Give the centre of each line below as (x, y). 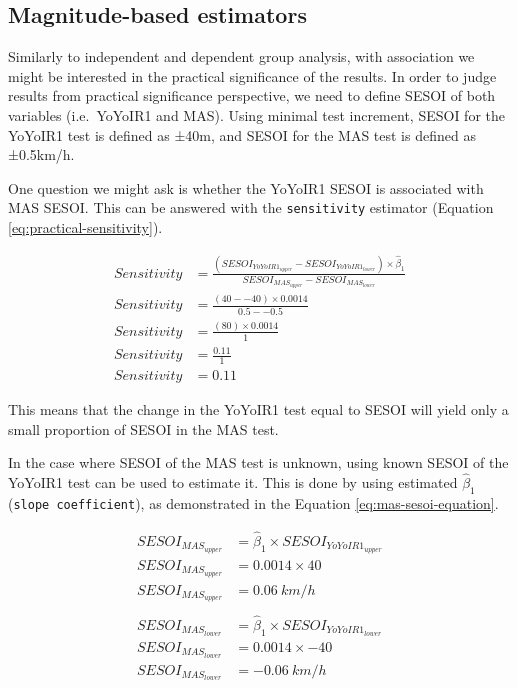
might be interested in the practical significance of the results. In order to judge (252, 75)
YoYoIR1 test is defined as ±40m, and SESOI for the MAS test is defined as (242, 134)
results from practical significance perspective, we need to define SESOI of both (252, 95)
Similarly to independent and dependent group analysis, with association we (241, 56)
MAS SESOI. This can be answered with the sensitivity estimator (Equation (251, 207)
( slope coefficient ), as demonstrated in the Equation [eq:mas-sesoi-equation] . (253, 502)
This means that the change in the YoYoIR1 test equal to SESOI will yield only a (258, 409)
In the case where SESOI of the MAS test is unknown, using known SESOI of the (258, 462)
